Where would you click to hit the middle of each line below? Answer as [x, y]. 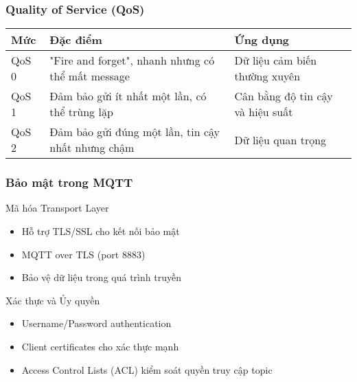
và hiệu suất [264, 112]
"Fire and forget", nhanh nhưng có [132, 60]
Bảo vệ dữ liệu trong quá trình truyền [101, 277]
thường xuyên [267, 76]
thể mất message [90, 76]
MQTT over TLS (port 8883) [83, 254]
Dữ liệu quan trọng [280, 139]
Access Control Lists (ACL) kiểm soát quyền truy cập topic [147, 369]
